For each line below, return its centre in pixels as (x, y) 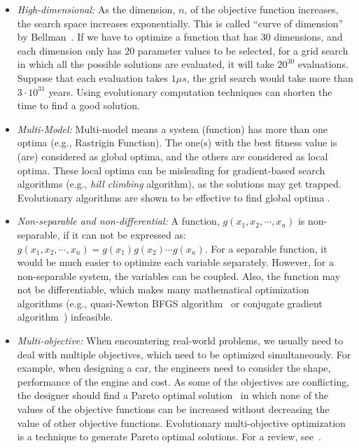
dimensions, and (308, 37)
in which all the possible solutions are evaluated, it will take (146, 64)
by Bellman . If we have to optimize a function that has (138, 37)
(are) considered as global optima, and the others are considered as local (173, 156)
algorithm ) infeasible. (65, 317)
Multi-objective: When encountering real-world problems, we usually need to (180, 341)
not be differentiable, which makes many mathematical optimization (163, 289)
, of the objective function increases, (261, 9)
